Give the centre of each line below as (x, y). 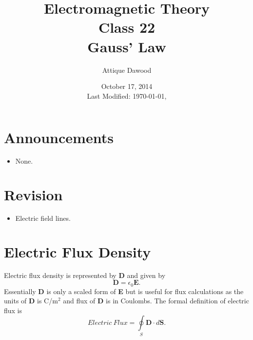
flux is (13, 310)
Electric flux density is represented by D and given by (85, 275)
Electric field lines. (43, 218)
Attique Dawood (127, 70)
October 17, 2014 (127, 86)
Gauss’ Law (127, 46)
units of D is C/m (31, 301)
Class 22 (127, 27)
